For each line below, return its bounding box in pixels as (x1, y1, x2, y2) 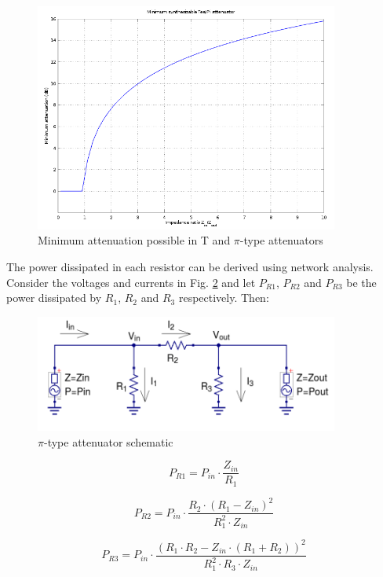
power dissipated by (6, 289, 102, 306)
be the (346, 274, 377, 290)
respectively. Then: (178, 289, 269, 306)
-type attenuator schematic (43, 433, 173, 450)
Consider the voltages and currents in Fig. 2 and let (6, 274, 256, 290)
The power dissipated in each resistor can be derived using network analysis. (6, 259, 374, 275)
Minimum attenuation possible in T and (38, 232, 231, 248)
